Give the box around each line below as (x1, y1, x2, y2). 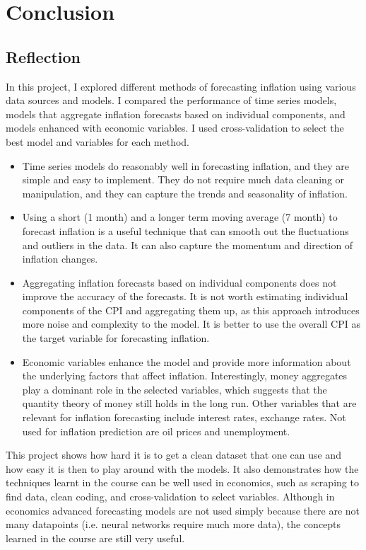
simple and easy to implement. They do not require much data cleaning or (22, 172, 345, 187)
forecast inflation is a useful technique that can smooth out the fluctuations (22, 223, 349, 238)
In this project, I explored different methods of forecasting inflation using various (6, 79, 356, 93)
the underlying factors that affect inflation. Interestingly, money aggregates (22, 368, 348, 383)
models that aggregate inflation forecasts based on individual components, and (6, 106, 346, 121)
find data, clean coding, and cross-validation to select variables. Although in (6, 489, 335, 504)
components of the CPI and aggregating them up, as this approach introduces (22, 302, 360, 317)
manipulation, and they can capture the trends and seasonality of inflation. (22, 185, 348, 200)
